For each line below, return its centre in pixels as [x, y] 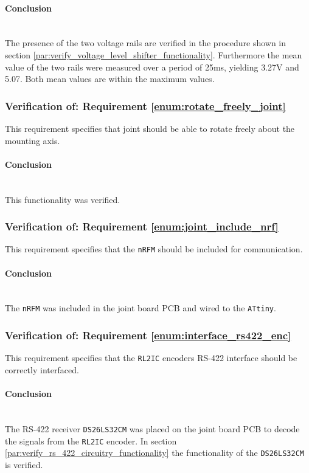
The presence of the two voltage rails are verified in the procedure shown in [146, 43]
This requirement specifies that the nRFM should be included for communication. [154, 249]
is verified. [24, 464]
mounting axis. [33, 140]
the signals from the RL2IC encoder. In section [91, 440]
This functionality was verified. [63, 199]
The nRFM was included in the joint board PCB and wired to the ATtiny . [141, 308]
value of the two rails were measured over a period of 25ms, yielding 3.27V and [152, 67]
